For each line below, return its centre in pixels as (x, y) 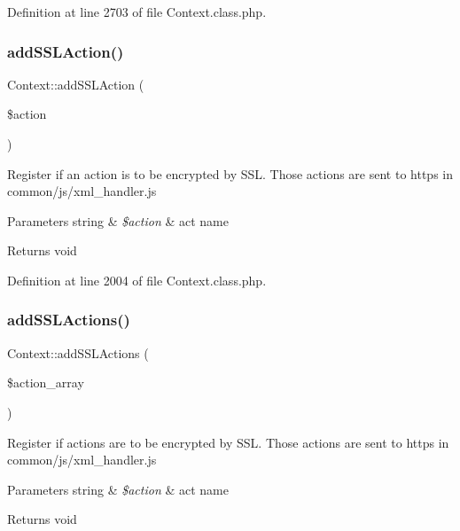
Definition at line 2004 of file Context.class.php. (137, 280)
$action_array (46, 383)
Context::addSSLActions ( (78, 352)
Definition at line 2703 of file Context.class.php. (137, 12)
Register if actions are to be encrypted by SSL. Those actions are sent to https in (228, 442)
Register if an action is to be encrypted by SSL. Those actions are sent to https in (230, 173)
